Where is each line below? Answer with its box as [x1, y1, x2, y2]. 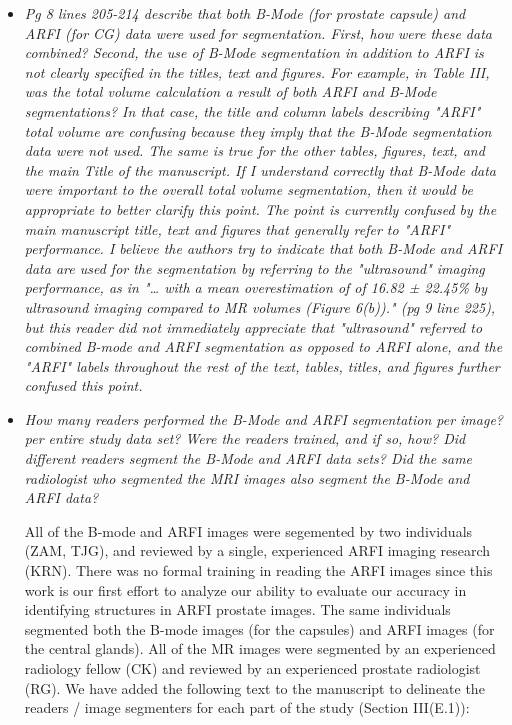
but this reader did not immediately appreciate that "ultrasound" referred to [24, 316, 483, 337]
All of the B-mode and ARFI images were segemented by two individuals [24, 520, 473, 541]
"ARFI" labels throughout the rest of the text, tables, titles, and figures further [24, 355, 500, 376]
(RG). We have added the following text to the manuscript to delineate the [24, 677, 485, 698]
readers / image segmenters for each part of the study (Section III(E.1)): [24, 697, 470, 718]
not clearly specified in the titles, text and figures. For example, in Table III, [24, 61, 490, 82]
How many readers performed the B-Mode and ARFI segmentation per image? [24, 408, 504, 429]
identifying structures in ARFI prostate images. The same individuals [24, 599, 451, 620]
